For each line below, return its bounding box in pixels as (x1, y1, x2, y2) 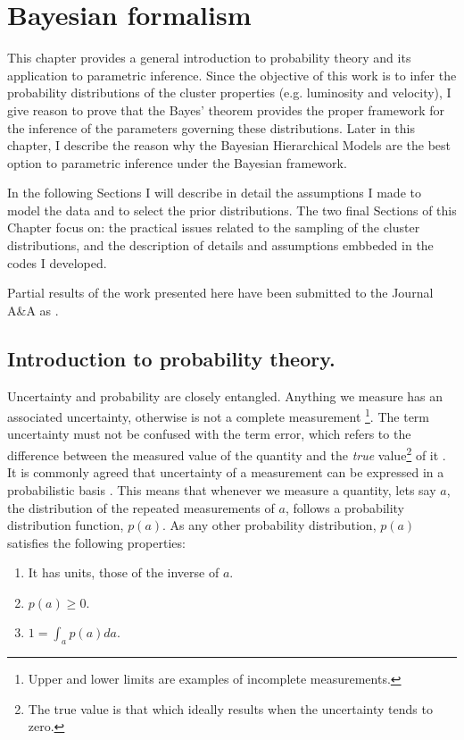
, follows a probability (285, 498, 405, 517)
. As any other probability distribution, (162, 516, 377, 534)
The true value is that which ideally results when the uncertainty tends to (28, 699, 433, 718)
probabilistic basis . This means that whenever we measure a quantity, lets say (7, 480, 436, 499)
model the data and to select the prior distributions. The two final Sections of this (7, 200, 457, 219)
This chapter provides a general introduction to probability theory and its (7, 48, 411, 67)
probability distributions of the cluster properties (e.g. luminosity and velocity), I (7, 83, 452, 102)
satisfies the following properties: (7, 533, 186, 551)
